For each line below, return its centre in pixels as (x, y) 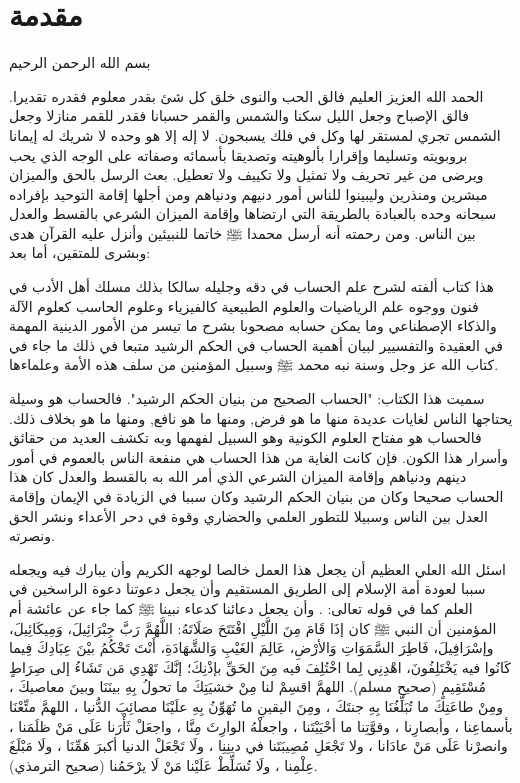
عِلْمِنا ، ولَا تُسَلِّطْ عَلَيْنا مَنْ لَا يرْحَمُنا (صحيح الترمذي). (163, 764)
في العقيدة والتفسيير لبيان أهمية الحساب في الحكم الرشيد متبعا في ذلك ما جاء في (256, 344)
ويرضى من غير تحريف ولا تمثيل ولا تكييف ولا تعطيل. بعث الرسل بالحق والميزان (246, 174)
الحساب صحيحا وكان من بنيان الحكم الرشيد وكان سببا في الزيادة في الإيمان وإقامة (256, 496)
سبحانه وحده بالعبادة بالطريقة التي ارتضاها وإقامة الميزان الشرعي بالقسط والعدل (253, 213)
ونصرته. (32, 535)
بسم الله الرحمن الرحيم (80, 62)
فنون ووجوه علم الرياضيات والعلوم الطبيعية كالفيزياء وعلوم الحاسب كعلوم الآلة (244, 305)
